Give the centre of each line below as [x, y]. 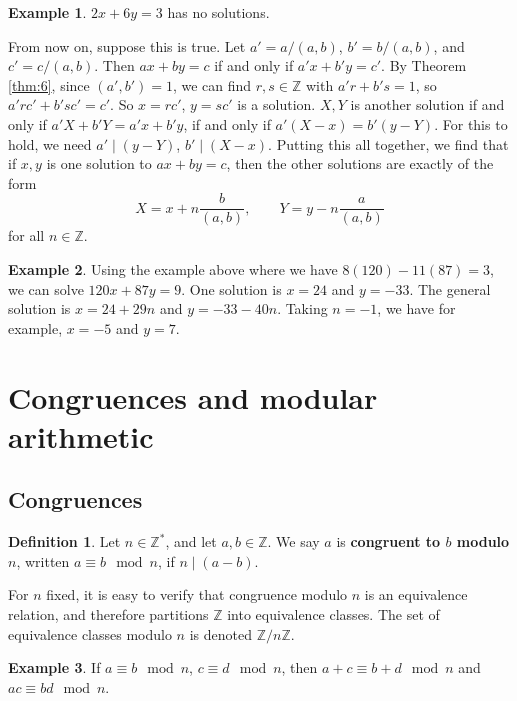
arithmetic [81, 435]
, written [43, 560]
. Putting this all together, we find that [388, 143]
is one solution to [99, 163]
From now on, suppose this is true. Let [127, 45]
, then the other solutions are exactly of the [360, 163]
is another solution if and [427, 104]
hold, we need [50, 143]
